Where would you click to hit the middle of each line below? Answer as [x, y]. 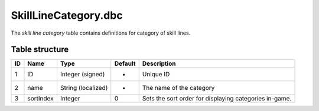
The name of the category [178, 88]
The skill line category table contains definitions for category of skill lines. [101, 33]
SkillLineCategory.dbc [67, 15]
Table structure [40, 50]
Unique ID [156, 75]
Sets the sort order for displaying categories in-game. [217, 99]
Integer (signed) [82, 75]
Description [159, 63]
